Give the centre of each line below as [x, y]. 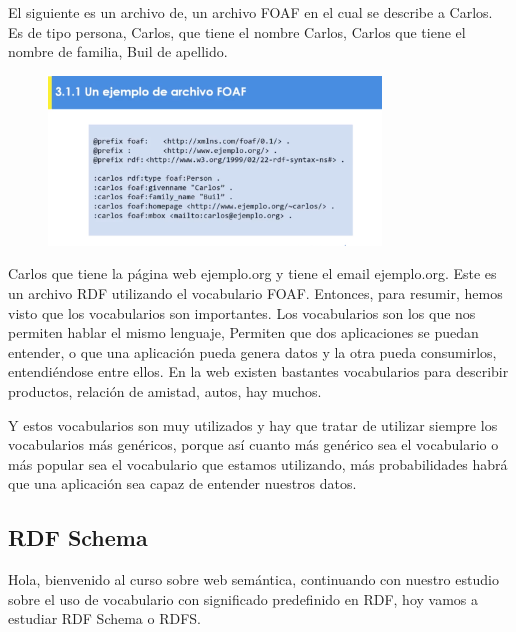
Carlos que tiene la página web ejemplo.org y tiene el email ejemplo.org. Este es [252, 273]
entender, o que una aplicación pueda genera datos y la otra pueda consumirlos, [252, 351]
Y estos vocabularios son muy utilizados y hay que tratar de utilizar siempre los [253, 424]
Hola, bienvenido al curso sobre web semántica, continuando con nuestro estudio [253, 579]
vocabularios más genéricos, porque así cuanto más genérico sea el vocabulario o [253, 444]
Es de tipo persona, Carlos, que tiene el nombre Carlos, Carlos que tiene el [237, 31]
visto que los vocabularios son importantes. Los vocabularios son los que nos [242, 312]
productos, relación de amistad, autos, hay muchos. [165, 391]
